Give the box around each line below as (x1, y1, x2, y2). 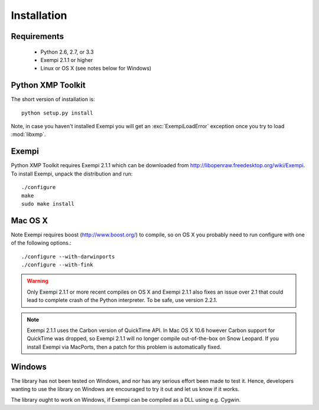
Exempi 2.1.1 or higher (40, 56, 93, 63)
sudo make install (21, 200, 75, 207)
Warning (27, 278, 48, 285)
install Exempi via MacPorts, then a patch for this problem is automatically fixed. (27, 343, 222, 350)
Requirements (11, 31, 64, 41)
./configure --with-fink (21, 261, 93, 268)
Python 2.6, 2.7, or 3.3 (40, 48, 94, 56)
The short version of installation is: (11, 96, 96, 103)
